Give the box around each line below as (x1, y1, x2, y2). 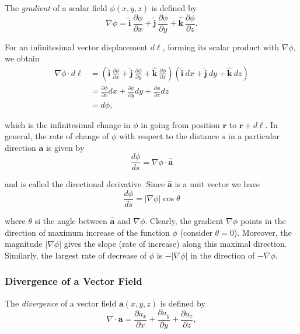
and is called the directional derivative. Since (5, 178, 165, 190)
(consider (180, 226, 212, 238)
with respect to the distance (119, 130, 219, 142)
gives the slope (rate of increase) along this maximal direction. (64, 237, 287, 250)
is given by (46, 141, 85, 153)
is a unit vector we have (175, 178, 260, 190)
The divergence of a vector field (5, 297, 117, 309)
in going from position (141, 118, 220, 130)
